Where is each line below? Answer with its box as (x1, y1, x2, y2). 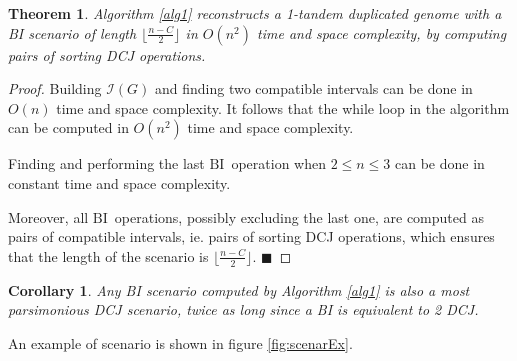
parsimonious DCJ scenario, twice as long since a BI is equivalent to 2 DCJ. (8, 299, 479, 320)
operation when (231, 153, 326, 174)
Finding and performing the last (8, 153, 205, 174)
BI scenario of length (8, 22, 137, 43)
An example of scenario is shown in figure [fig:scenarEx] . (8, 332, 353, 353)
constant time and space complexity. (8, 172, 231, 193)
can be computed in (8, 117, 129, 138)
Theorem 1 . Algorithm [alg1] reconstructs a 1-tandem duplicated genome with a (8, 3, 502, 23)
